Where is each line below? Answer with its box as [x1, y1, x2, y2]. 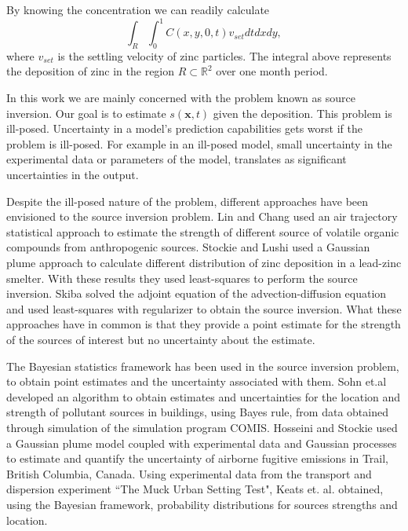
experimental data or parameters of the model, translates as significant [6, 151, 347, 167]
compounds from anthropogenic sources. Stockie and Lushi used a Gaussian [6, 239, 370, 255]
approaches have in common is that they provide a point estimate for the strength [6, 316, 401, 332]
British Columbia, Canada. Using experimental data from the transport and [6, 465, 372, 482]
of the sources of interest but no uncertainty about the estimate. [6, 331, 315, 347]
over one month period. [216, 63, 328, 79]
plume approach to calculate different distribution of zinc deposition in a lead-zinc [6, 255, 402, 271]
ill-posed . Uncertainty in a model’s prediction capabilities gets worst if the [6, 120, 362, 137]
